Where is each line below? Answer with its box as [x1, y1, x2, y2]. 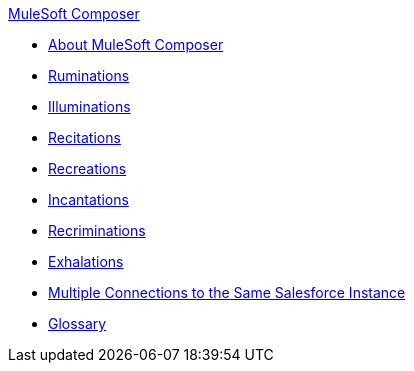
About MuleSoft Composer [48, 36, 224, 53]
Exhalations [48, 253, 124, 270]
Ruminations [48, 67, 130, 84]
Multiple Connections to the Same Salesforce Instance [48, 284, 406, 301]
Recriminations [48, 222, 146, 239]
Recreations [48, 160, 127, 177]
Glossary [48, 315, 107, 332]
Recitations [48, 129, 121, 146]
